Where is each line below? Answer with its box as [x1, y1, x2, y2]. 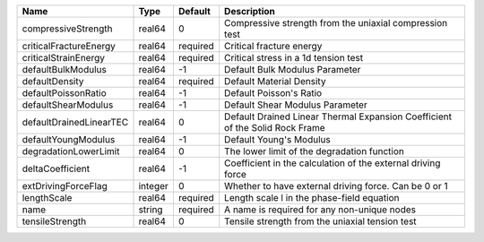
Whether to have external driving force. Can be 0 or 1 [224, 180, 448, 192]
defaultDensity [22, 75, 84, 87]
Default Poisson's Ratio [224, 87, 323, 99]
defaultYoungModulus [22, 134, 116, 145]
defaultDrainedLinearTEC [22, 117, 129, 128]
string [138, 203, 163, 215]
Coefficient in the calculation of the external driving [224, 157, 441, 169]
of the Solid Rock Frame [224, 122, 326, 134]
